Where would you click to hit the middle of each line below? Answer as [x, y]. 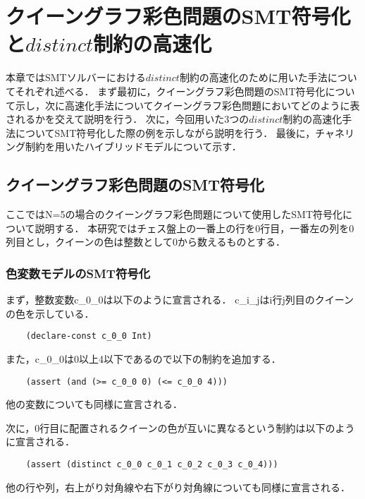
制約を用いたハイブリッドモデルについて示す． [133, 146]
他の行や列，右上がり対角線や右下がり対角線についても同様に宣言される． [178, 487]
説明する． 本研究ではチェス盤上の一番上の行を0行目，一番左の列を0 [194, 228]
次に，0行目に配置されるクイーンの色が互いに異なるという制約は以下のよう [180, 427]
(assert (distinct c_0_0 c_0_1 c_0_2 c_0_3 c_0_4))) [152, 464]
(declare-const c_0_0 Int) [89, 336]
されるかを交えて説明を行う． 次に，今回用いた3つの [128, 119]
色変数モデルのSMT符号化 [78, 273]
